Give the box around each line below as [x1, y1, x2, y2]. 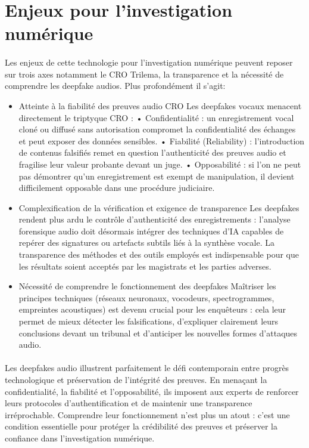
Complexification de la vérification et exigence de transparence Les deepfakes [18, 201, 299, 214]
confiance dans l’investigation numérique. [5, 431, 155, 444]
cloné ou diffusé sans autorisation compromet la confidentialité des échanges [18, 123, 296, 135]
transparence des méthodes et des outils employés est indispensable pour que [18, 248, 299, 261]
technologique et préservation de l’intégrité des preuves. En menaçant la [5, 373, 267, 385]
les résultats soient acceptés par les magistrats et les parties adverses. [18, 259, 271, 272]
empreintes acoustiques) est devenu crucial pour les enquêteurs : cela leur [18, 303, 286, 316]
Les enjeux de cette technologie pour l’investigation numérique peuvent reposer [5, 56, 293, 69]
